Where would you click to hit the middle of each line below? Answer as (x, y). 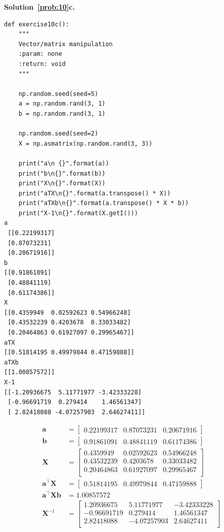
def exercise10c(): (37, 24)
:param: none (40, 54)
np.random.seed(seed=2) (58, 134)
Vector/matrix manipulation (65, 44)
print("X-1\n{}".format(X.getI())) (78, 213)
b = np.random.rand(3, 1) (62, 113)
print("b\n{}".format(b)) (62, 173)
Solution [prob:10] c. (39, 7)
